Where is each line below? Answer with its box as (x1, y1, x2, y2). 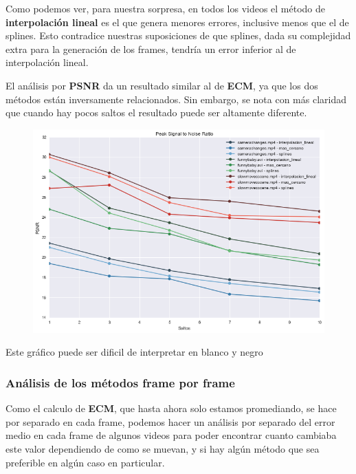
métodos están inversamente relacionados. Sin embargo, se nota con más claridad (5, 91, 347, 106)
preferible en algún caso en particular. (5, 455, 165, 469)
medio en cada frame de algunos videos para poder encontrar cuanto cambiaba (5, 428, 337, 442)
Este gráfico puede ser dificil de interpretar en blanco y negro (5, 345, 263, 359)
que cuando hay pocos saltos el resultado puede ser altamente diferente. (5, 105, 307, 120)
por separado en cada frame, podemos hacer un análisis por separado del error (5, 414, 335, 429)
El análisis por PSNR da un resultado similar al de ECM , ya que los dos (5, 78, 318, 92)
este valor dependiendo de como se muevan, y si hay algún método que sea (5, 441, 320, 455)
